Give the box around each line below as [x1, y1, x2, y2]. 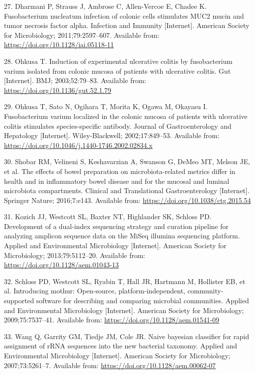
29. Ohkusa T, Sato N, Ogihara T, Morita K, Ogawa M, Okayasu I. [4, 101, 208, 112]
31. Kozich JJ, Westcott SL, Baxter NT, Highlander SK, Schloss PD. [4, 211, 212, 222]
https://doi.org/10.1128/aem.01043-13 [4, 259, 119, 270]
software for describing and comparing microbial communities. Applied [36, 295, 249, 306]
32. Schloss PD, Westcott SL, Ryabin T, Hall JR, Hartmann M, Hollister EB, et [4, 276, 246, 286]
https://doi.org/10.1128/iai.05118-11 [4, 39, 114, 50]
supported [4, 295, 34, 306]
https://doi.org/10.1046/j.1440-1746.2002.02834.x [4, 140, 153, 150]
